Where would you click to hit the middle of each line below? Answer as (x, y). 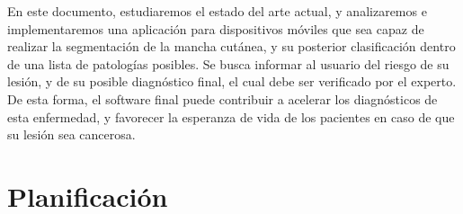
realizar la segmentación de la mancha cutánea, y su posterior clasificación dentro (231, 46)
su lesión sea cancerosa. (71, 134)
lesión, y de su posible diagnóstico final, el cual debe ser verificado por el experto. (232, 81)
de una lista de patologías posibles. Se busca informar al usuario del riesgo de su (228, 63)
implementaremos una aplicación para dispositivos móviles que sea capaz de (216, 28)
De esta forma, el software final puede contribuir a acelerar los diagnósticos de (223, 98)
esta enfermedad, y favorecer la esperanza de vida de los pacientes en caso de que (231, 116)
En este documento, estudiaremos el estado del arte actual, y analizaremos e (217, 11)
